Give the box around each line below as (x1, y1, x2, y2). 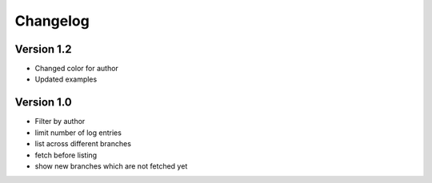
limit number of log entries (34, 128, 122, 137)
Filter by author (34, 117, 86, 126)
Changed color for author (34, 64, 119, 74)
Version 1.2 (14, 42, 72, 56)
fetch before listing (34, 150, 98, 160)
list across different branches (34, 139, 132, 149)
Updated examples (34, 74, 98, 84)
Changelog (14, 12, 90, 30)
